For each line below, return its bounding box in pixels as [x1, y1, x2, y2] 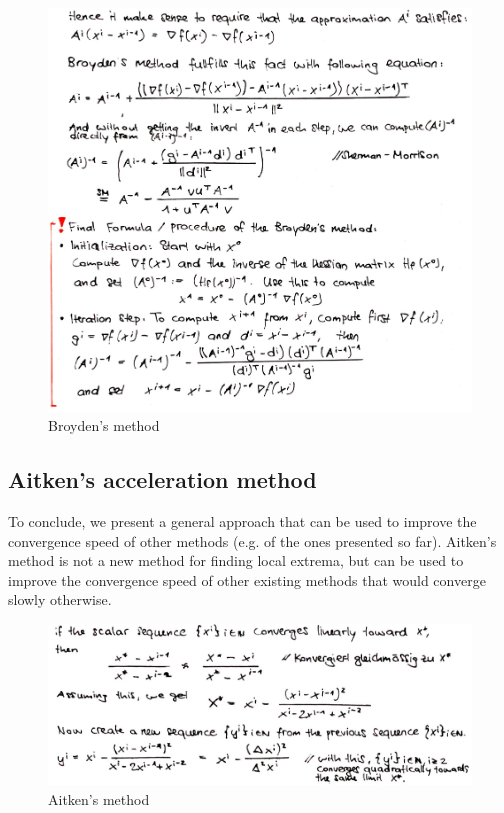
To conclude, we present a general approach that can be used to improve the [8, 511, 477, 531]
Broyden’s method [48, 415, 160, 436]
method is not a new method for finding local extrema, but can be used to [8, 550, 464, 571]
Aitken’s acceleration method [8, 464, 317, 495]
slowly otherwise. [8, 589, 112, 610]
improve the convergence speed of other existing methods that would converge [8, 569, 486, 590]
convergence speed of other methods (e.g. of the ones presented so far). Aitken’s [8, 530, 497, 551]
